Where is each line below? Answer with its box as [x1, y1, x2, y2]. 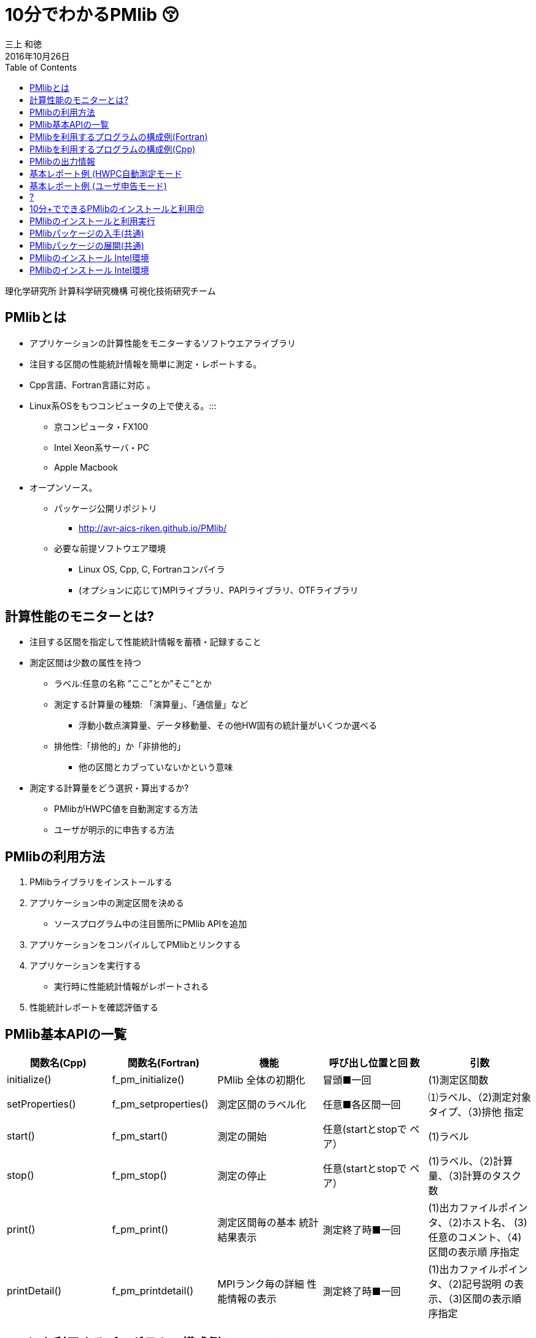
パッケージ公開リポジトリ [54, 503, 157, 514]
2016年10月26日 [5, 50, 70, 61]
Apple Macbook [54, 461, 118, 472]
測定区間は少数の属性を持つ [29, 657, 141, 668]
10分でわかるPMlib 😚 [5, 4, 179, 25]
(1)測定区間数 [428, 1074, 489, 1087]
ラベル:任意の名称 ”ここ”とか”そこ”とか [54, 678, 212, 689]
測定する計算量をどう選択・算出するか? [29, 783, 189, 794]
